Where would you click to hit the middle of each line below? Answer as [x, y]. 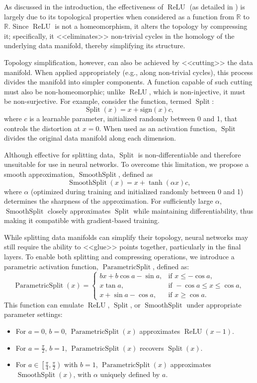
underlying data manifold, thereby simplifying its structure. [95, 45]
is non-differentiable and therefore [189, 154]
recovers [152, 347]
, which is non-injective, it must [197, 91]
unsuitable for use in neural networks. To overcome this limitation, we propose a [127, 164]
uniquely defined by [130, 374]
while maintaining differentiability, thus [193, 210]
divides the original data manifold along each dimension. [90, 138]
